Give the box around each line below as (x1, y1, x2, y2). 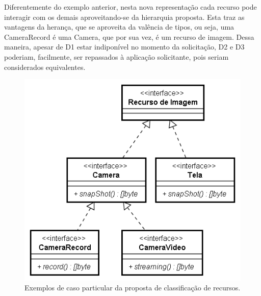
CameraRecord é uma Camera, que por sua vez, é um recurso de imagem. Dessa (4, 31, 254, 42)
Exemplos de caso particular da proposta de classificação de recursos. (24, 282, 241, 293)
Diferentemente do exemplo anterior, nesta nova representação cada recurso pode (4, 2, 257, 12)
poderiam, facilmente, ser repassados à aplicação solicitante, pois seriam (4, 51, 229, 62)
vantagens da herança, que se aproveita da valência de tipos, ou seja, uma (4, 21, 234, 32)
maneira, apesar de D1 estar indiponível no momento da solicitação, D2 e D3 (4, 41, 245, 52)
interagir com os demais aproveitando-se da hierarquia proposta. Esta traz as (4, 11, 245, 22)
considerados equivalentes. (4, 61, 86, 72)
